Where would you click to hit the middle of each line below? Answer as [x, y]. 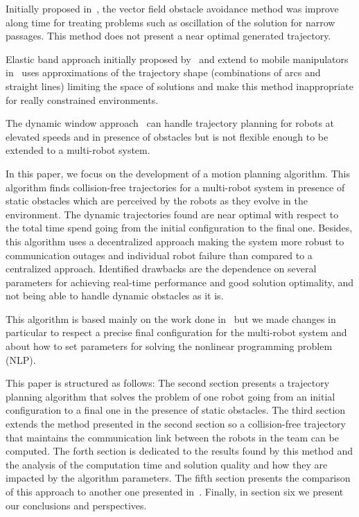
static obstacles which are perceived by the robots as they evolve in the [157, 201]
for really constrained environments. [82, 99]
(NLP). [21, 359]
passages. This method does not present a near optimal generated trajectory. [168, 36]
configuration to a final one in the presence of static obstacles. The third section [176, 410]
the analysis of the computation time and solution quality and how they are [167, 464]
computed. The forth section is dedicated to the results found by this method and [179, 451]
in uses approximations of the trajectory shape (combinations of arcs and [163, 72]
